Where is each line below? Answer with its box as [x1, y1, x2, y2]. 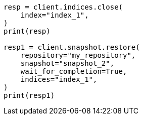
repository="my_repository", [20, 51, 136, 59]
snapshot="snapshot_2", [20, 59, 115, 67]
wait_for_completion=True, [20, 67, 127, 75]
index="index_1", [20, 11, 89, 19]
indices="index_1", [20, 75, 98, 83]
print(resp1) [4, 91, 55, 99]
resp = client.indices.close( [4, 3, 123, 11]
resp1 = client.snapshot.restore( [4, 43, 140, 51]
